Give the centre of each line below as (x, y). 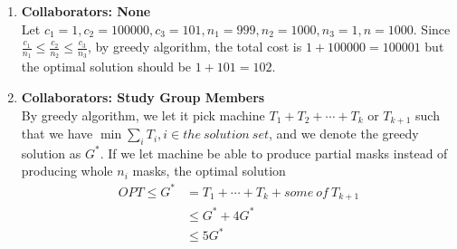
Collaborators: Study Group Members (143, 97)
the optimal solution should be (106, 67)
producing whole (67, 171)
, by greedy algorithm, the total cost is (195, 47)
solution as (51, 153)
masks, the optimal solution (209, 171)
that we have (57, 134)
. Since (432, 29)
